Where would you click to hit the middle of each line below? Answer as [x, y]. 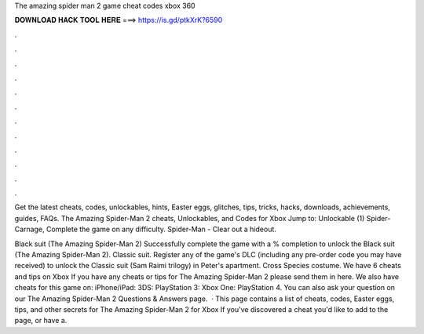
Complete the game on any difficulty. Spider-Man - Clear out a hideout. [161, 229]
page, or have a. [41, 321]
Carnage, [29, 229]
